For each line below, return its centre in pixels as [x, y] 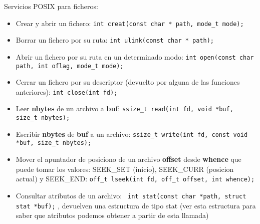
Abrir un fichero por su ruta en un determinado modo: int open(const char [135, 56]
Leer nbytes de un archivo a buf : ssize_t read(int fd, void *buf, [124, 108]
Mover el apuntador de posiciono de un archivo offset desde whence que [128, 159]
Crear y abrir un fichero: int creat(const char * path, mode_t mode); [130, 23]
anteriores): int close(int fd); [67, 91]
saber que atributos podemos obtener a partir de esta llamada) [112, 215]
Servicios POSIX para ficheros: [51, 6]
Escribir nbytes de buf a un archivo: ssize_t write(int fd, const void [132, 134]
